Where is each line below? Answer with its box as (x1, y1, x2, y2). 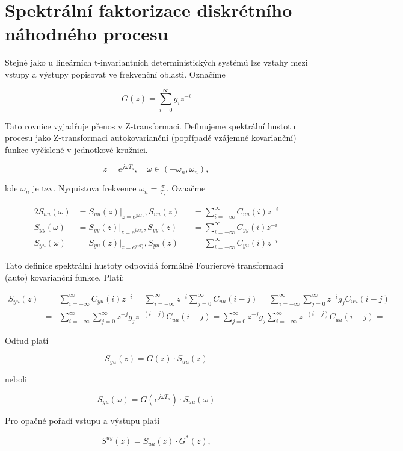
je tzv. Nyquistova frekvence (32, 182, 137, 194)
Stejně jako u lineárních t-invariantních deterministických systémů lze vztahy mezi (5, 56, 308, 69)
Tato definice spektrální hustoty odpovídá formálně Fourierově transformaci (5, 259, 284, 272)
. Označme (166, 182, 206, 194)
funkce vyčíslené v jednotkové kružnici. (5, 143, 148, 155)
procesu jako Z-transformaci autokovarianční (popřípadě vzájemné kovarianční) (5, 131, 297, 144)
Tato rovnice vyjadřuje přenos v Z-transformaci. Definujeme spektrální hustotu (5, 119, 296, 132)
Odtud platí (5, 334, 49, 346)
